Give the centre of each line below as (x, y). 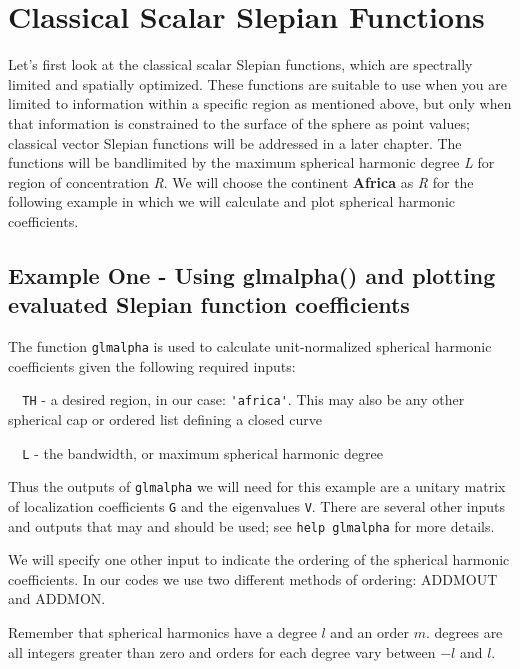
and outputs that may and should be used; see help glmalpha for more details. (251, 525)
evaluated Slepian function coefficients (209, 304)
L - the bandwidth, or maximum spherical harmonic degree (202, 452)
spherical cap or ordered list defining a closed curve (165, 418)
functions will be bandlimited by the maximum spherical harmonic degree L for (251, 162)
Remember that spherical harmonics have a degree (162, 631)
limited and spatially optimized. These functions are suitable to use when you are (258, 83)
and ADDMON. (57, 598)
